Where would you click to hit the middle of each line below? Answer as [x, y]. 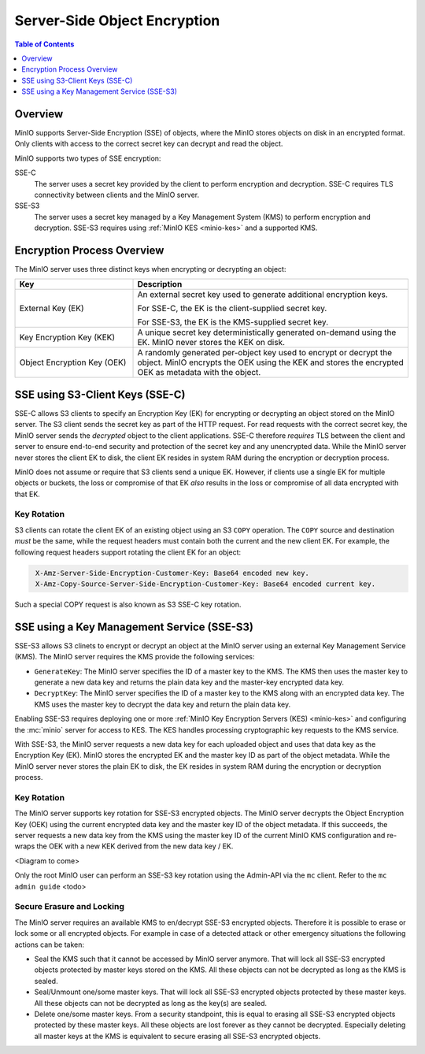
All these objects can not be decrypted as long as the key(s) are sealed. [151, 1003]
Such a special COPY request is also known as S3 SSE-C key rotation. [128, 604]
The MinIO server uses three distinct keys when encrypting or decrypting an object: [150, 269]
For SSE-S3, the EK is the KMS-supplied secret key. [233, 322]
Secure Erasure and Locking [70, 907]
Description [160, 284]
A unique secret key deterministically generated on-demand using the [267, 332]
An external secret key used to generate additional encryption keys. [263, 295]
